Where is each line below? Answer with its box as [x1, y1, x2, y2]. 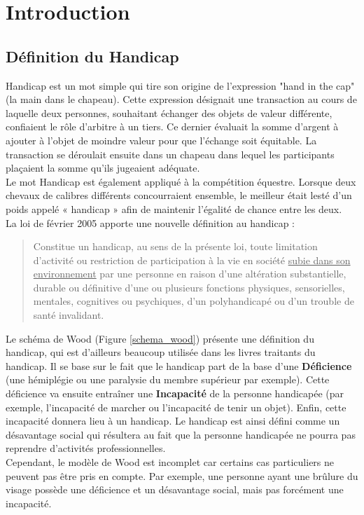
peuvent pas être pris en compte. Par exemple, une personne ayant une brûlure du [6, 468, 358, 483]
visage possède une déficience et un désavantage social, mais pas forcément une [6, 482, 344, 497]
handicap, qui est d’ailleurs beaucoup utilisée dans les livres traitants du [6, 345, 316, 359]
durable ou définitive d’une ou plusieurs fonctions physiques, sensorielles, [33, 280, 345, 294]
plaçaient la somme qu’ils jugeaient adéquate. [6, 160, 200, 175]
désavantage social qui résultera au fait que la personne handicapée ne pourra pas [6, 427, 356, 441]
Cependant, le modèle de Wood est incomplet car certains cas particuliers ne [6, 455, 335, 469]
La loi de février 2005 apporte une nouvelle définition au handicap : [6, 215, 295, 230]
